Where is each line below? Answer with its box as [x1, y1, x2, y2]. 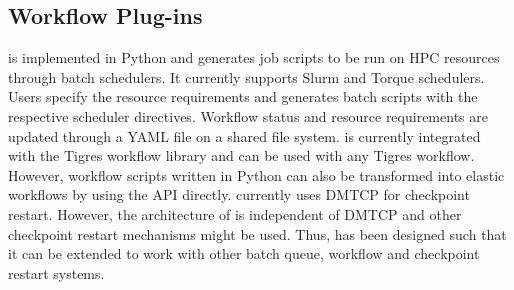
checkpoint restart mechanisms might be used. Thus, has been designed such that [8, 223, 507, 244]
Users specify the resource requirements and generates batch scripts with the [8, 86, 478, 107]
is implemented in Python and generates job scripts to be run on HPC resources [8, 47, 500, 68]
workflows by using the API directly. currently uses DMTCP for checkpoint [8, 184, 470, 205]
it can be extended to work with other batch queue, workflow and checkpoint [8, 243, 480, 264]
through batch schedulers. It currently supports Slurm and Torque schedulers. [8, 66, 485, 87]
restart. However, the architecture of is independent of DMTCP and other [8, 203, 462, 224]
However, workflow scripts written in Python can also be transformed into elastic [8, 164, 505, 185]
